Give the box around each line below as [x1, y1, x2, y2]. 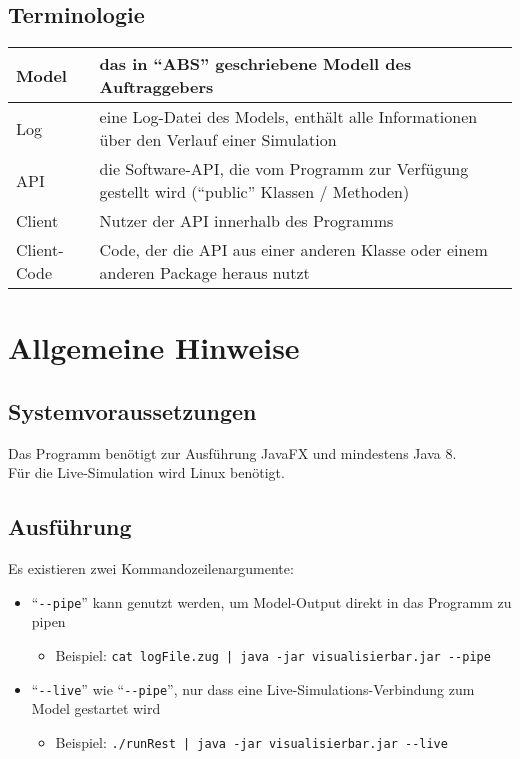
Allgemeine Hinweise [8, 327, 300, 368]
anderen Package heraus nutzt [99, 261, 310, 285]
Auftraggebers [99, 75, 214, 99]
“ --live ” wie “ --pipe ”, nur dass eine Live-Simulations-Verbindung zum [31, 678, 475, 699]
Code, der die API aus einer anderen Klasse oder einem [99, 238, 488, 262]
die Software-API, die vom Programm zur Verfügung [99, 157, 469, 181]
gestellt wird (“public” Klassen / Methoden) [99, 180, 410, 204]
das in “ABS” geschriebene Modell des [99, 52, 412, 76]
